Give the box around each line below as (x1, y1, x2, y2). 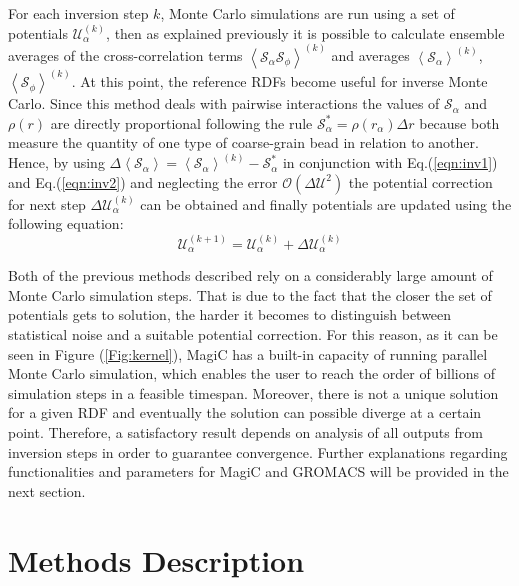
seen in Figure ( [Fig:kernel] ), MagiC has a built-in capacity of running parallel (8, 343, 488, 364)
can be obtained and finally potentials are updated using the (140, 193, 512, 214)
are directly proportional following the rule (50, 112, 313, 133)
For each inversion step (8, 3, 149, 23)
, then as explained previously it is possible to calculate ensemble (106, 22, 505, 43)
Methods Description (8, 539, 305, 580)
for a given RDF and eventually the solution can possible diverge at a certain (8, 402, 482, 423)
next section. (8, 480, 86, 501)
